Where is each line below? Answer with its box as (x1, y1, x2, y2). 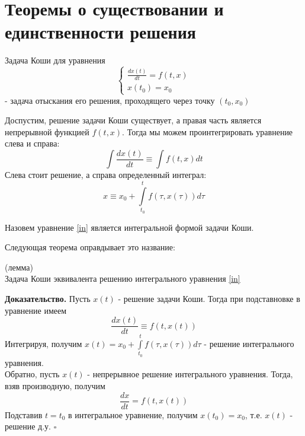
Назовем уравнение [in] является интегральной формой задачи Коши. (5, 221, 254, 233)
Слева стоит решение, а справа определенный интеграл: (5, 168, 207, 181)
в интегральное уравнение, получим (68, 408, 198, 421)
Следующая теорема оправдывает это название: (5, 241, 175, 253)
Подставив (5, 408, 43, 421)
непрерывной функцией (5, 125, 89, 138)
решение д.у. (5, 420, 51, 432)
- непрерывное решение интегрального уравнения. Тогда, (87, 368, 293, 380)
